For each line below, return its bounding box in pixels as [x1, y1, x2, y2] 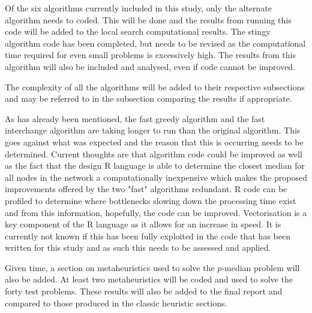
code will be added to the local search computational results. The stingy [5, 25, 271, 38]
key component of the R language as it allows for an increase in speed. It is [5, 218, 281, 230]
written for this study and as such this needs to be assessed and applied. [5, 241, 271, 254]
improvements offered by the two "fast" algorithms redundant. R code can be [5, 183, 287, 195]
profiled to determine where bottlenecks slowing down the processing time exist [5, 194, 296, 206]
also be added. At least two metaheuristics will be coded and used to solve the [5, 273, 293, 285]
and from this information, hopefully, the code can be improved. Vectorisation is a [5, 206, 307, 218]
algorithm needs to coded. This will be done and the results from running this [5, 13, 292, 26]
